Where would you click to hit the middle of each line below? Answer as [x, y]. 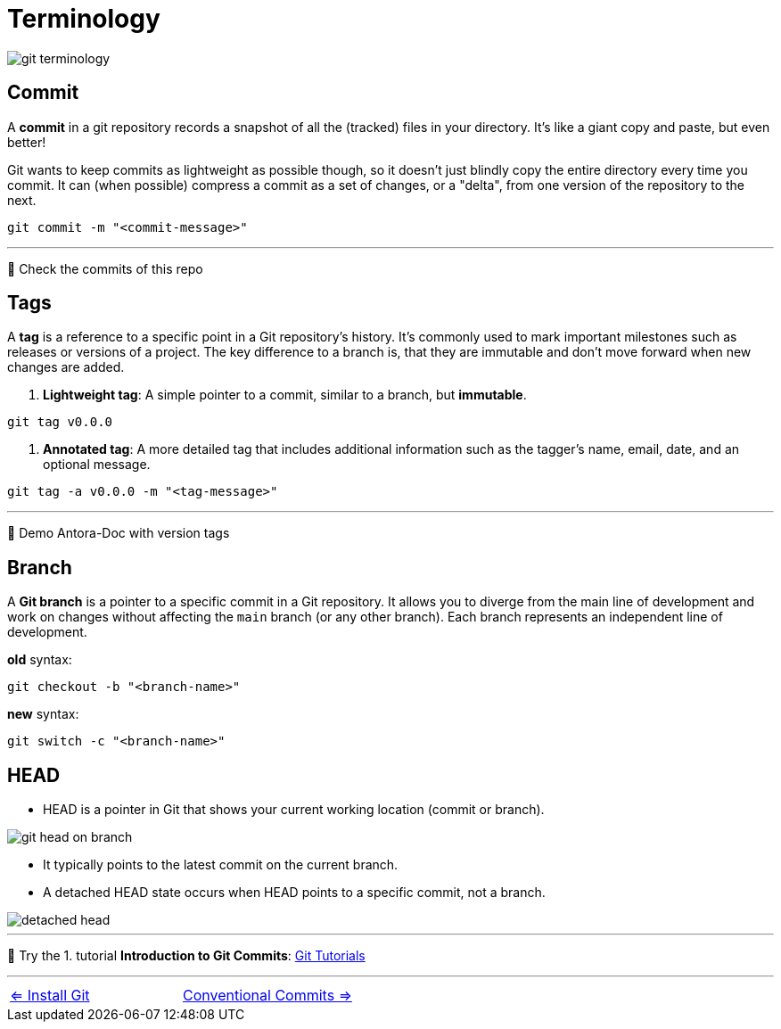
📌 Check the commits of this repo [105, 268]
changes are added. [66, 367]
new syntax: [43, 714]
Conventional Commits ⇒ [267, 996]
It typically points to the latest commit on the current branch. [221, 865]
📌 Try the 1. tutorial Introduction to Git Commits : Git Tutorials [186, 956]
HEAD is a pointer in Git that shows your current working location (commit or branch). [294, 810]
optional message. [97, 465]
